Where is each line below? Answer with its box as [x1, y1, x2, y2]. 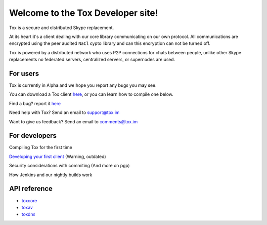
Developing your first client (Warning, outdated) [9, 153, 106, 159]
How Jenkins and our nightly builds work [9, 172, 92, 178]
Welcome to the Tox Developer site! [9, 7, 158, 18]
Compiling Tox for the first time [9, 145, 73, 150]
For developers [9, 131, 57, 140]
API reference [9, 185, 53, 193]
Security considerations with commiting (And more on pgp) [9, 163, 130, 169]
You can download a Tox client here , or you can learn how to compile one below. [9, 91, 174, 97]
